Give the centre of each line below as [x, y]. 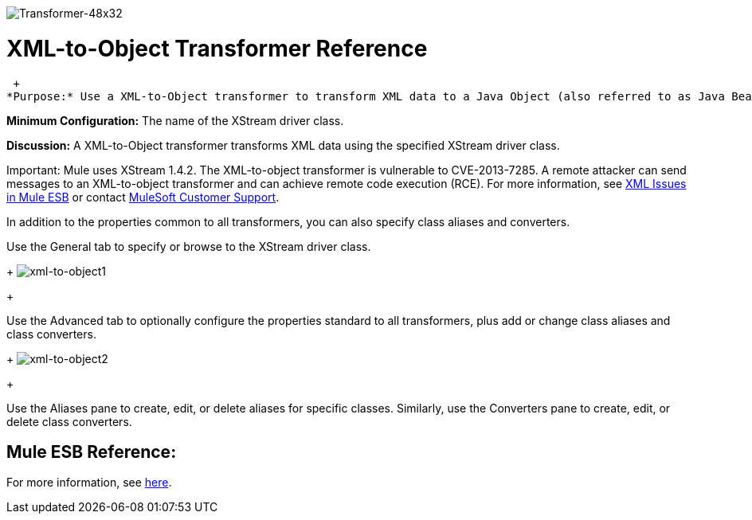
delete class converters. [69, 421]
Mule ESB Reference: [92, 452]
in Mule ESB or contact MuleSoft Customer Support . [143, 197]
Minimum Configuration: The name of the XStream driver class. [175, 120]
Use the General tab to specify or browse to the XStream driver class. [189, 246]
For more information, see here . [89, 483]
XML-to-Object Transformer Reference [217, 48]
